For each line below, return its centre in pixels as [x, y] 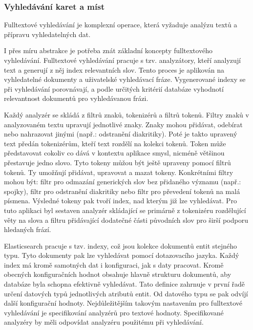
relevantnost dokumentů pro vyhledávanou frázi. [76, 98]
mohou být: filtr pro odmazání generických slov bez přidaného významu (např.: [123, 182]
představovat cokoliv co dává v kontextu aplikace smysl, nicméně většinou [114, 153]
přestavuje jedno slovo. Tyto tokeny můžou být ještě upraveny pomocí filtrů [117, 162]
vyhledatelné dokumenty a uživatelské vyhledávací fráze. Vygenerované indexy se [125, 79]
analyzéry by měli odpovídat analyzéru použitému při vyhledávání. [104, 322]
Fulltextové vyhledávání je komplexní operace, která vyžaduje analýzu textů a [121, 25]
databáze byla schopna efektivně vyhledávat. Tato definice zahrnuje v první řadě [124, 284]
